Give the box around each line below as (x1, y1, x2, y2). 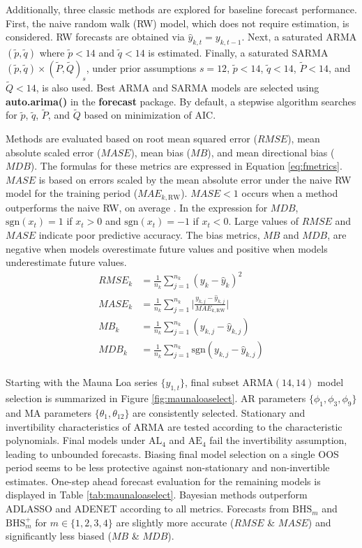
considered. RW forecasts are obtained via (6, 29, 185, 44)
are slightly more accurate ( (116, 514, 234, 529)
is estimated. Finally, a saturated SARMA (148, 45, 329, 59)
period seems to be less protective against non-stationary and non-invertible (6, 460, 330, 475)
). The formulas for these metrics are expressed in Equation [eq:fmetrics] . (30, 158, 342, 173)
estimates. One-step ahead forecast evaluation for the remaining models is (6, 473, 321, 488)
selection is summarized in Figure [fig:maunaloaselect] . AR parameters (6, 391, 306, 406)
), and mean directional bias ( (207, 145, 335, 159)
